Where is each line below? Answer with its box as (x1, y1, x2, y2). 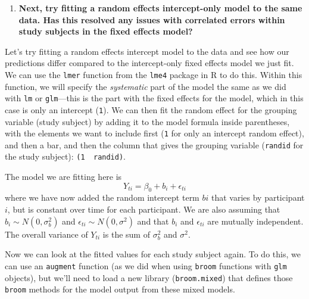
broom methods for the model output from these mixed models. (5, 283, 235, 295)
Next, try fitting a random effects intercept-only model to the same (18, 2, 302, 14)
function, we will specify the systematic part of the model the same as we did (5, 80, 286, 92)
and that (137, 214, 169, 227)
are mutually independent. (207, 214, 304, 227)
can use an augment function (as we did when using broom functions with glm (5, 259, 287, 272)
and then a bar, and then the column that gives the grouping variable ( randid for (5, 138, 304, 151)
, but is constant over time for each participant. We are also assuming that (7, 203, 280, 216)
